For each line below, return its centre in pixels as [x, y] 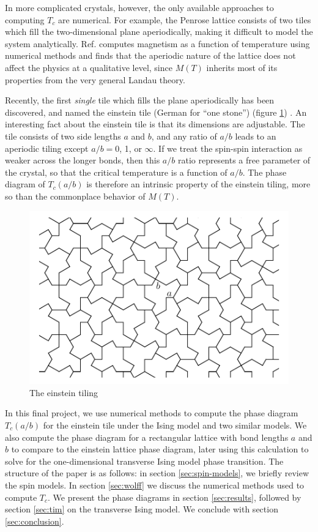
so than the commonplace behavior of [75, 196]
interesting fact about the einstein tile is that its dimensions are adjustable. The [155, 124]
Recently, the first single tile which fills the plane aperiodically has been [140, 100]
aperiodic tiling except [47, 148]
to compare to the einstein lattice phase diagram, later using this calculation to [160, 449]
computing [25, 19]
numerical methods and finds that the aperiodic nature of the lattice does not [150, 55]
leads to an [256, 136]
